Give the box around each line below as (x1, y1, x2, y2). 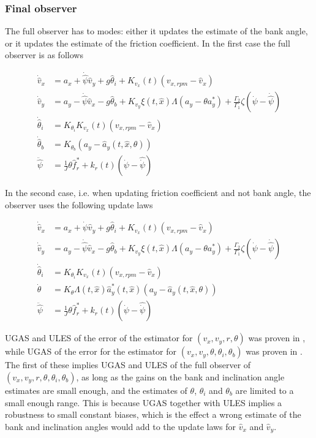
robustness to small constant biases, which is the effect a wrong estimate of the (5, 408, 301, 421)
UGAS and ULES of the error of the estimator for (5, 331, 193, 344)
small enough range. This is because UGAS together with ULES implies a (5, 396, 282, 409)
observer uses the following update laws (5, 198, 153, 211)
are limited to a (235, 384, 294, 396)
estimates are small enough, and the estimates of (5, 384, 187, 396)
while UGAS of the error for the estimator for (5, 345, 177, 358)
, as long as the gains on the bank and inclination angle (76, 371, 285, 383)
